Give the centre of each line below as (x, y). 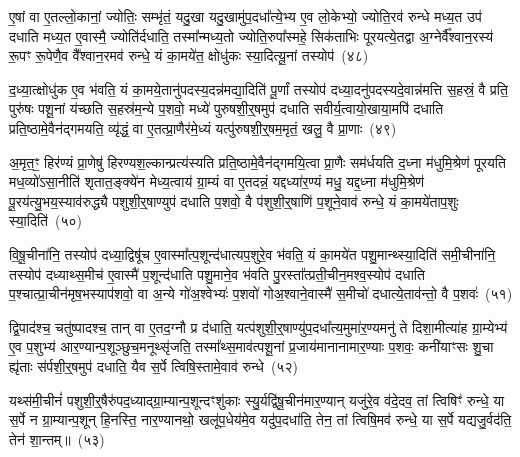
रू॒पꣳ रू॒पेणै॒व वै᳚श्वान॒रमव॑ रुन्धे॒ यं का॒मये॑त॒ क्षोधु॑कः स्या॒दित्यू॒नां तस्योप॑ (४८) (189, 55)
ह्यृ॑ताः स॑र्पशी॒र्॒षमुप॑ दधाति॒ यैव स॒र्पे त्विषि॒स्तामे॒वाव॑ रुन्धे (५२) (153, 365)
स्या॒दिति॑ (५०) (45, 220)
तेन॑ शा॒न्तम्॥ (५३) (57, 438)
